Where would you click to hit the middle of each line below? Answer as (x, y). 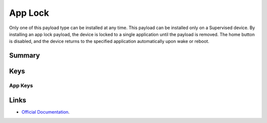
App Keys (21, 85)
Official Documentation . (46, 112)
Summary (24, 56)
